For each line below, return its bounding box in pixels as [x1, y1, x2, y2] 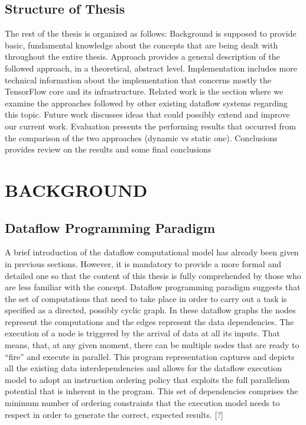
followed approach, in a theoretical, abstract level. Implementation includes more [5, 61, 297, 74]
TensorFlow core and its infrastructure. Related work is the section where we [5, 85, 284, 98]
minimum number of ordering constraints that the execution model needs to [5, 397, 280, 409]
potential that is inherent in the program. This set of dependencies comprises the [5, 385, 298, 397]
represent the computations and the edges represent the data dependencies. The [5, 315, 294, 327]
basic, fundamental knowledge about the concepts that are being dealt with [5, 38, 278, 51]
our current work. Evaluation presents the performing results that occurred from [5, 119, 296, 132]
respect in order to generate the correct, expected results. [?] [5, 408, 223, 420]
